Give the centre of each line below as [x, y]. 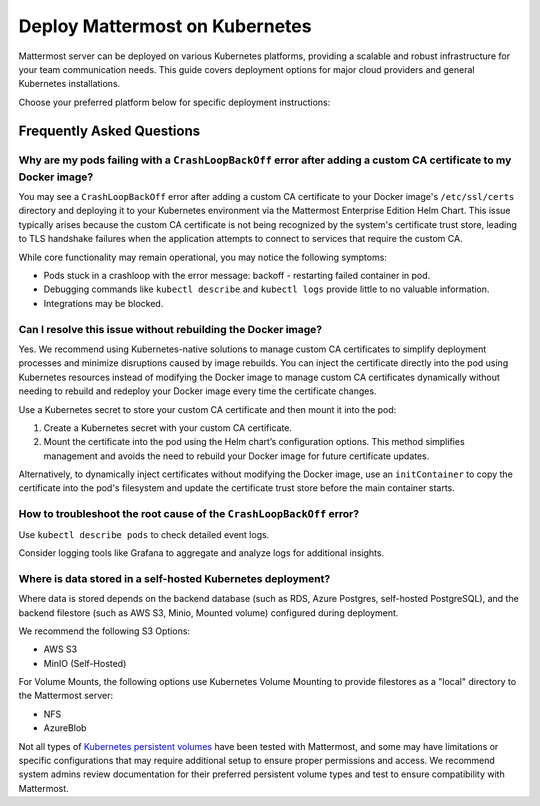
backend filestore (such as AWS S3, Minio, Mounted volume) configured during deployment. [208, 612]
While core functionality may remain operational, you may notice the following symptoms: [202, 257]
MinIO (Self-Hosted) [85, 663]
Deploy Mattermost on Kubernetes [165, 26]
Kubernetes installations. [69, 84]
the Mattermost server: [66, 696]
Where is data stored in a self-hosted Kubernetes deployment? [174, 578]
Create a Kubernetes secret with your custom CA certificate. [168, 427]
